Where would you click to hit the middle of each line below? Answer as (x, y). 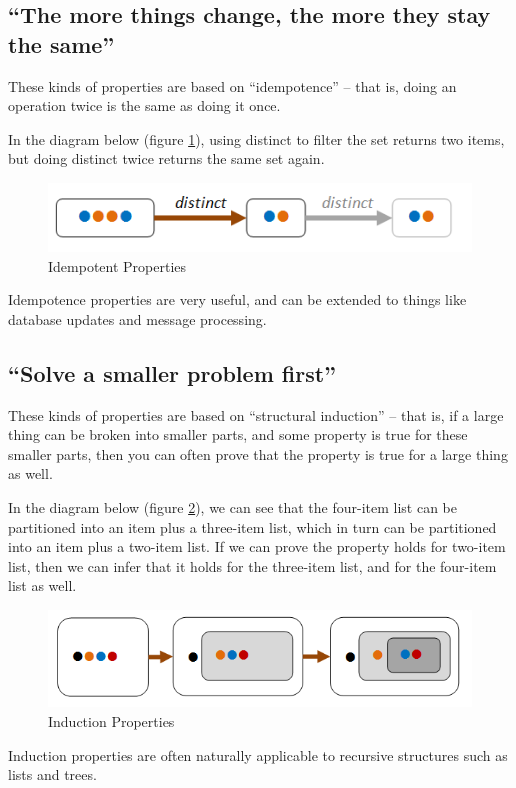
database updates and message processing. (137, 318)
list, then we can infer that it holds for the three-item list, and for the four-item (252, 565)
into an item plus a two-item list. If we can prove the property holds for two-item (257, 546)
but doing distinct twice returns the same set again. (166, 158)
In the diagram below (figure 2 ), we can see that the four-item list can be (233, 507)
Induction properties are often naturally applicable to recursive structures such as (258, 754)
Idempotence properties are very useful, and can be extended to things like (237, 299)
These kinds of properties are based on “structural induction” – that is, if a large (256, 414)
